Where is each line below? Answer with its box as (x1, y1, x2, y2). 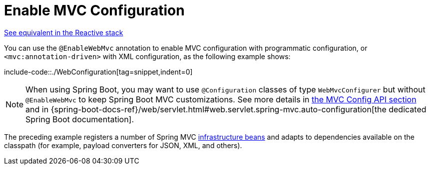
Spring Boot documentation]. (25, 114, 134, 124)
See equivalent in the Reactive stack (4, 28, 123, 37)
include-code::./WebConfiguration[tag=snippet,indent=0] (4, 67, 193, 76)
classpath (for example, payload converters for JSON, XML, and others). (4, 141, 242, 150)
